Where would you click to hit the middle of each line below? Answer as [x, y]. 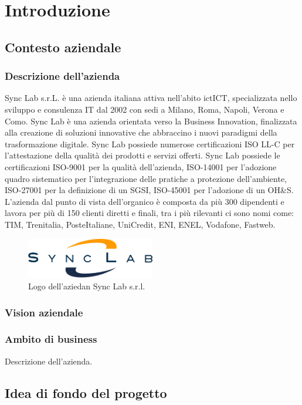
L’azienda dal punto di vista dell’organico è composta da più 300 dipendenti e [145, 201]
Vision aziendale [44, 312]
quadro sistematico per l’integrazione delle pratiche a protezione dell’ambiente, [146, 178]
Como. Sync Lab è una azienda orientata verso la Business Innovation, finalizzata [151, 121]
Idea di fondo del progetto [86, 392]
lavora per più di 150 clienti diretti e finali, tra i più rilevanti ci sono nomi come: [150, 213]
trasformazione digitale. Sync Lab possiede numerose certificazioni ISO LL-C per [150, 144]
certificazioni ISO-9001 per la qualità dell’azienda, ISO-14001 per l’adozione [141, 166]
